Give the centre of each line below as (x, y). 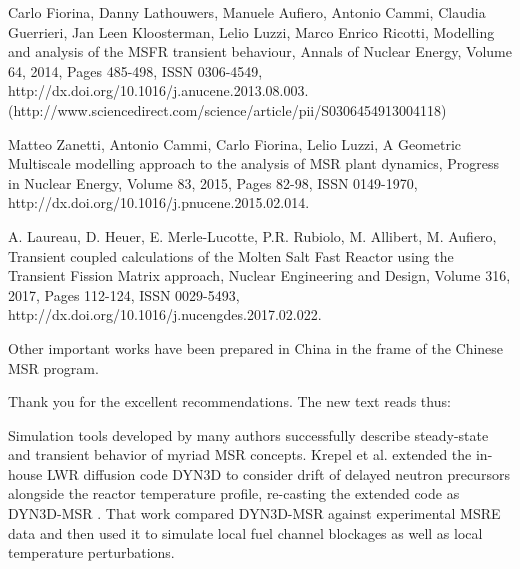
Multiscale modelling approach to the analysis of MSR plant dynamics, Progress (253, 163)
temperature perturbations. (91, 552)
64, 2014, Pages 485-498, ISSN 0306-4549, (135, 70)
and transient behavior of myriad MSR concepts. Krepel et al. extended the (240, 454)
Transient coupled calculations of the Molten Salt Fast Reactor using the (231, 255)
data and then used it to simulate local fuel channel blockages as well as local (245, 532)
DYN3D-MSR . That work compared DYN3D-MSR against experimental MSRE (254, 513)
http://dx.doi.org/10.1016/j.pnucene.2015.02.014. (159, 202)
